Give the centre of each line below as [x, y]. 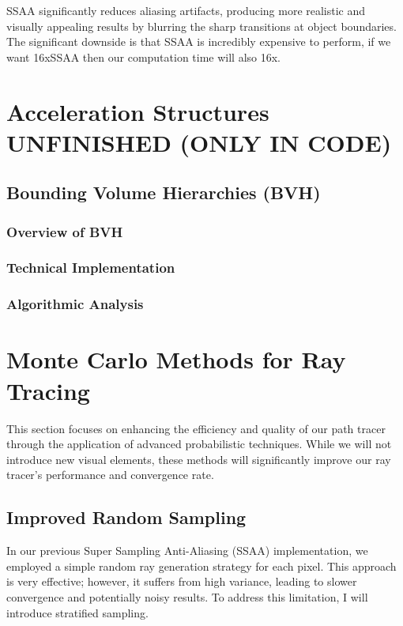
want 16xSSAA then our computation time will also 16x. [144, 57]
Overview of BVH [65, 231]
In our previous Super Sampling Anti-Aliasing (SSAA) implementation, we [187, 551]
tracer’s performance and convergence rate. [110, 475]
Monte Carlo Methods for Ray [176, 359]
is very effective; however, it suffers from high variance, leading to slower [182, 581]
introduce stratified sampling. [77, 612]
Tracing [48, 390]
